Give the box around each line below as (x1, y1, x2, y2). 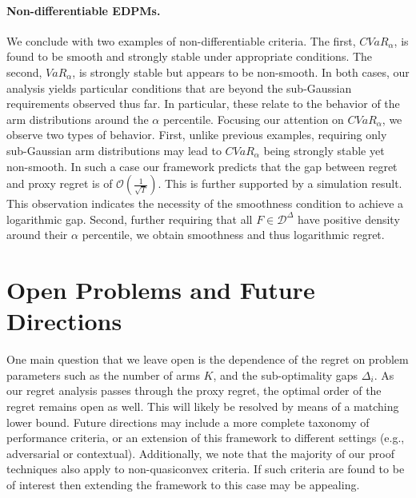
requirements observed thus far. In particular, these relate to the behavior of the (6, 95, 400, 112)
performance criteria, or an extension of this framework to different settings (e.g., (6, 429, 405, 446)
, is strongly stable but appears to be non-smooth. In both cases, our (72, 63, 410, 80)
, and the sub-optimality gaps (213, 366, 358, 383)
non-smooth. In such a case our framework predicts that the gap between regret (6, 157, 398, 174)
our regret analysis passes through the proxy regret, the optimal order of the (6, 382, 382, 399)
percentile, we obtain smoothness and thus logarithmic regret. (82, 226, 385, 243)
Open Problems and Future (6, 273, 315, 306)
